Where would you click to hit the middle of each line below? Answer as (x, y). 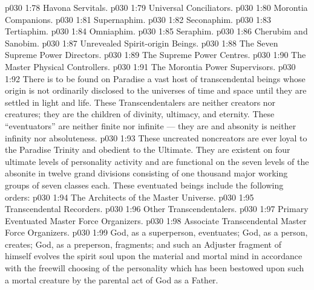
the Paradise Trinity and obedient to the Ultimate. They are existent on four (148, 150)
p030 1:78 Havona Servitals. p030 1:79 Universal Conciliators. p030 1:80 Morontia (156, 7)
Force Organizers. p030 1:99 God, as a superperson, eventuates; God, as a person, (156, 232)
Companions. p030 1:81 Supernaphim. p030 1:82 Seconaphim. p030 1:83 (138, 19)
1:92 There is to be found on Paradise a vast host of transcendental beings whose (155, 78)
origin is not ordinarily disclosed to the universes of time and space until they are (156, 90)
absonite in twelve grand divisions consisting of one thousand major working (146, 173)
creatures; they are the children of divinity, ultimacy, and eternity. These (140, 114)
